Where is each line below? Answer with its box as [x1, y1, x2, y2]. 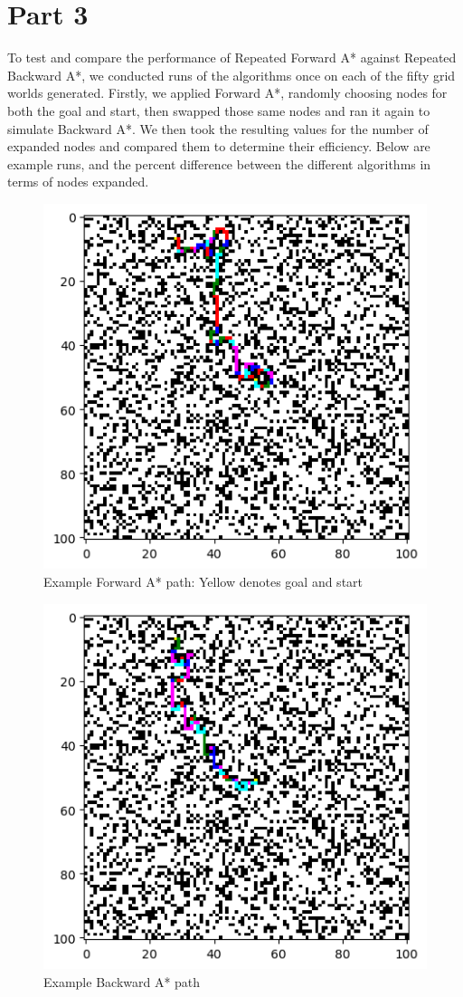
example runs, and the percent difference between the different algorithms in [7, 154, 431, 173]
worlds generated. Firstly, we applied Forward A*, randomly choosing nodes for [7, 83, 448, 102]
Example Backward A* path [43, 972, 201, 991]
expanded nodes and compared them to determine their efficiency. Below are [7, 137, 430, 156]
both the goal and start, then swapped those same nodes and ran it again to [7, 101, 430, 120]
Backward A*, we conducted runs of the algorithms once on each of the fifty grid [7, 65, 456, 84]
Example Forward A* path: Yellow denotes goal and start [43, 572, 364, 591]
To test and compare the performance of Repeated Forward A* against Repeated [7, 48, 457, 67]
